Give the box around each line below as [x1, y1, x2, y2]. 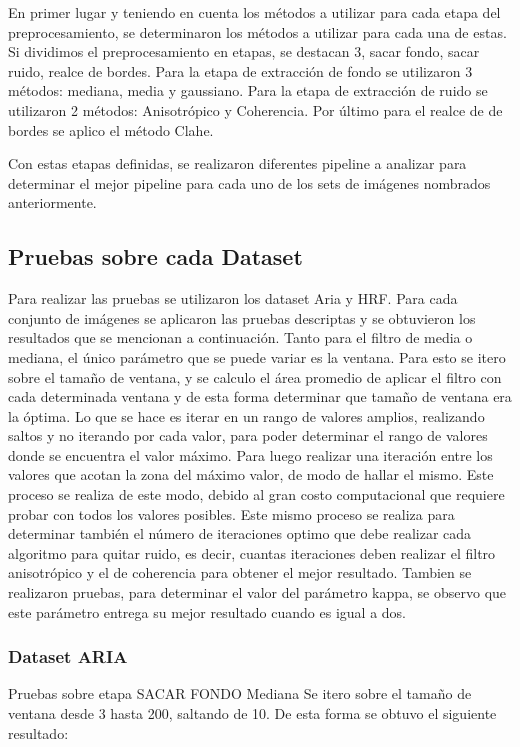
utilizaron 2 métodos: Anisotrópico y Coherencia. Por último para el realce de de [8, 99, 503, 120]
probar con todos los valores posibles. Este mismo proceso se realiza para [8, 503, 455, 524]
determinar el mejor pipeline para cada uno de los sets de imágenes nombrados [8, 172, 491, 193]
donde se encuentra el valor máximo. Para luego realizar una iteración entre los [8, 444, 493, 465]
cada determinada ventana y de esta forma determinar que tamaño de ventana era [8, 386, 512, 407]
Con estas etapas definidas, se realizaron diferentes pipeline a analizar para [8, 153, 467, 174]
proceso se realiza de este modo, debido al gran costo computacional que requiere [8, 484, 505, 505]
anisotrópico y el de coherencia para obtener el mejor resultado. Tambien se [8, 562, 472, 583]
